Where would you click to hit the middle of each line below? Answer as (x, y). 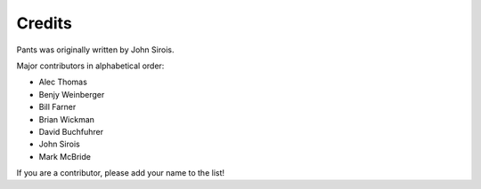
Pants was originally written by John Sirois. (95, 50)
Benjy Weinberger (72, 94)
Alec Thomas (63, 82)
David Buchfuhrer (71, 131)
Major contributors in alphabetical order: (90, 66)
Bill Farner (57, 107)
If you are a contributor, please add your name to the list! (121, 173)
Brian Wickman (67, 119)
